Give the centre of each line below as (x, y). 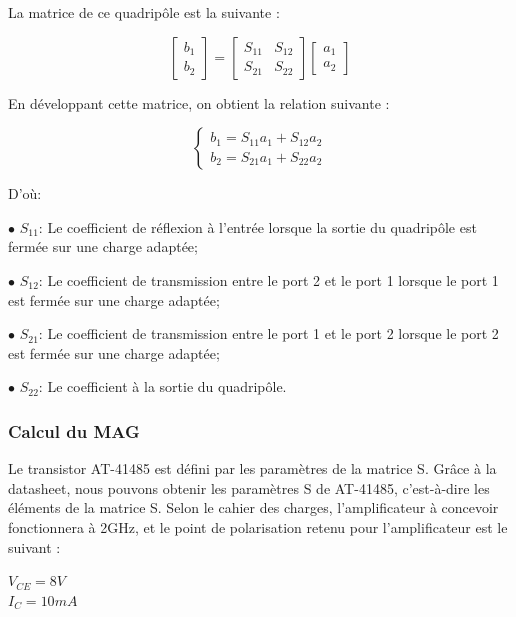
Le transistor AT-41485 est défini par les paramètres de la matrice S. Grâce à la (252, 468)
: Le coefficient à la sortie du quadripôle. (162, 386)
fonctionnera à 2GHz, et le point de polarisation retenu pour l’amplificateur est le (258, 526)
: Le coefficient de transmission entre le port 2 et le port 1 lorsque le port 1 (268, 279)
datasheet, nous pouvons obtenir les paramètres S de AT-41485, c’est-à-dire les (249, 487)
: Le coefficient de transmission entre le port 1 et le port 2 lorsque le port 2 (268, 333)
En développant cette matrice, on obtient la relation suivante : (199, 102)
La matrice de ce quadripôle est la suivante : (144, 12)
